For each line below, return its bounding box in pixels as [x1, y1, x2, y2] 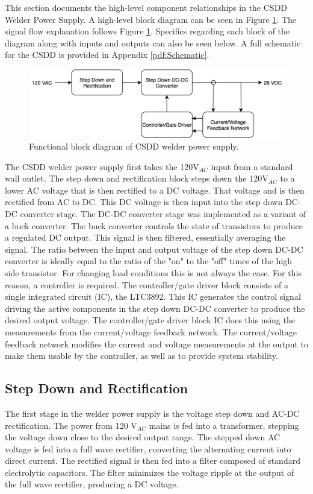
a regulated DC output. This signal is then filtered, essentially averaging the [5, 231, 286, 244]
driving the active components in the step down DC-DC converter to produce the [5, 302, 305, 314]
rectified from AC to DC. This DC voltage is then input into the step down [5, 195, 283, 208]
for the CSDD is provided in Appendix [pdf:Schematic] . [5, 48, 209, 61]
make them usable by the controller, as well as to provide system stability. [5, 349, 278, 362]
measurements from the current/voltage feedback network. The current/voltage [5, 325, 297, 338]
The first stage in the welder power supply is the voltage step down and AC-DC [5, 407, 300, 419]
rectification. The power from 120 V [5, 419, 137, 431]
